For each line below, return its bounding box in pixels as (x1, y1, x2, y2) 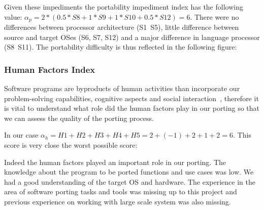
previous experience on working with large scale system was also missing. (4, 196, 231, 206)
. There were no (190, 11, 239, 22)
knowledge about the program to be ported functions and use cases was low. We (4, 166, 254, 177)
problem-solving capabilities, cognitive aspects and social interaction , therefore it (4, 93, 259, 103)
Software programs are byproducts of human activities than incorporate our (4, 83, 240, 94)
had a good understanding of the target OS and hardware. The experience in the (4, 176, 255, 187)
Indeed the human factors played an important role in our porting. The (4, 156, 226, 167)
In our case (4, 130, 39, 140)
